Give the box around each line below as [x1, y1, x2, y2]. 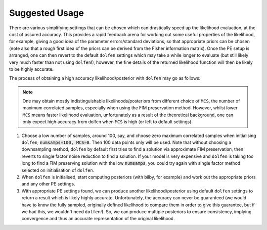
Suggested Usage [9, 7, 84, 18]
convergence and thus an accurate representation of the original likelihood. [21, 216, 175, 222]
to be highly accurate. [9, 66, 54, 72]
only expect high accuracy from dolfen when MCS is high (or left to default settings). [22, 119, 193, 125]
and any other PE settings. [21, 181, 75, 187]
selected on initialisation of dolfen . [21, 167, 94, 173]
